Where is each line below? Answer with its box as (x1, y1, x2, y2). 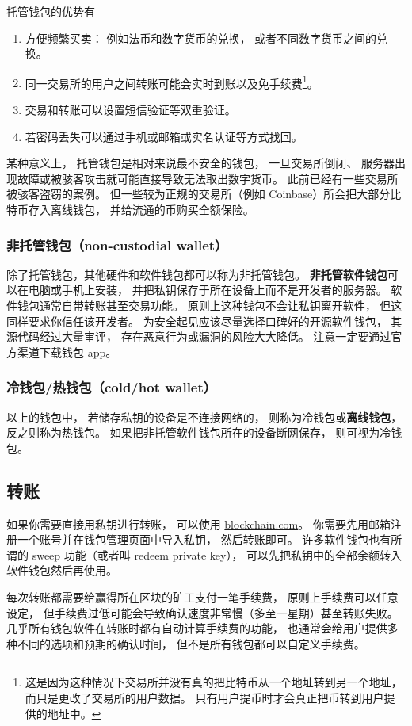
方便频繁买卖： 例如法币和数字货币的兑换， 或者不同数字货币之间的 (25, 29, 377, 46)
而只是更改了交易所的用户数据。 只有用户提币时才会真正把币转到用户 (25, 689, 384, 705)
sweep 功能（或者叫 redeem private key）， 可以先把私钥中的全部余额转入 (32, 546, 402, 563)
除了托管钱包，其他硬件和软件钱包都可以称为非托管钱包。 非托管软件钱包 (6, 266, 387, 282)
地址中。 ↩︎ (47, 705, 101, 721)
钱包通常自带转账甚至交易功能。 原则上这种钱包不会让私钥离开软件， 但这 (17, 297, 402, 313)
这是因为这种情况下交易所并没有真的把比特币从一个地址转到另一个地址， (25, 674, 402, 690)
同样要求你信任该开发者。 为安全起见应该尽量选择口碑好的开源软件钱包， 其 (6, 312, 402, 329)
